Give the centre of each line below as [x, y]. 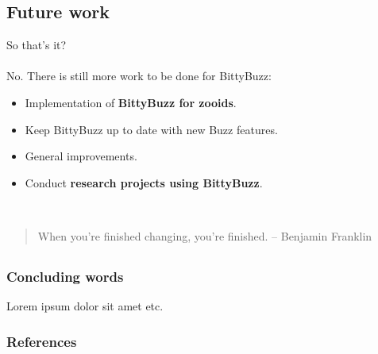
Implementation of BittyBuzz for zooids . [131, 102]
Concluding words [65, 276]
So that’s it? [37, 45]
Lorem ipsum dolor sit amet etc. [85, 306]
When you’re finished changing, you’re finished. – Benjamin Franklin [205, 235]
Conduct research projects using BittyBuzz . [144, 182]
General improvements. [81, 156]
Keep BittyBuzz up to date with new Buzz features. [151, 129]
